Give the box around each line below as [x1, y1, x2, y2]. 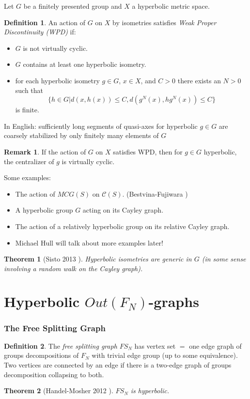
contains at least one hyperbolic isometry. [23, 59, 146, 69]
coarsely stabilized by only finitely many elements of [4, 130, 159, 140]
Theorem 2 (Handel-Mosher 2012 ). [4, 385, 113, 396]
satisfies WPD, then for [113, 146, 183, 156]
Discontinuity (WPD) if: [4, 27, 76, 37]
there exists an [177, 75, 221, 85]
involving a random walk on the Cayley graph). [4, 263, 143, 273]
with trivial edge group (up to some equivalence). [92, 350, 238, 360]
